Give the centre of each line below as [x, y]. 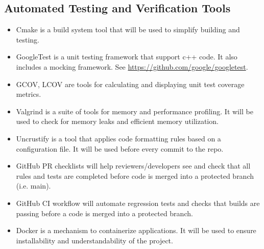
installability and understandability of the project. [94, 240]
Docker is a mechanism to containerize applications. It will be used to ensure [136, 230]
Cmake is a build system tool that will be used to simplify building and [128, 29]
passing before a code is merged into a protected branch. [104, 213]
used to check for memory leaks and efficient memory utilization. [117, 121]
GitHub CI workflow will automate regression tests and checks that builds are [138, 203]
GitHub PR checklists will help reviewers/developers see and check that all [133, 166]
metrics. [29, 94]
